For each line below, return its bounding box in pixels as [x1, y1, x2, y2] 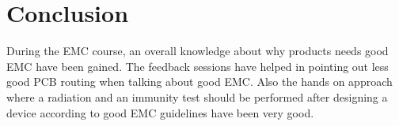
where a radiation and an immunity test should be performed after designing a [6, 88, 388, 105]
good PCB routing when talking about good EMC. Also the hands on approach [6, 73, 393, 90]
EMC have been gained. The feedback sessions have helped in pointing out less [6, 57, 389, 74]
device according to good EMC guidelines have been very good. [6, 104, 314, 120]
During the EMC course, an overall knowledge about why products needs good [6, 43, 389, 59]
